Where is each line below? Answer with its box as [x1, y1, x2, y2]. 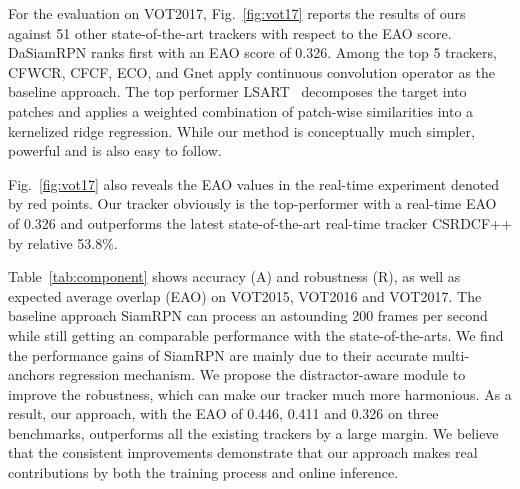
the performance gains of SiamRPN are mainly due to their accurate [8, 344, 428, 365]
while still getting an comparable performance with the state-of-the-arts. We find [8, 324, 504, 345]
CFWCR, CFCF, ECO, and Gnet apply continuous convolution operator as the [8, 61, 496, 82]
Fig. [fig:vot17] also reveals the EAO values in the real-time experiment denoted [8, 173, 500, 194]
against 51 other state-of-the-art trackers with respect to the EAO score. [8, 22, 452, 43]
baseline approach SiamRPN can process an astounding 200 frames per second [8, 305, 488, 326]
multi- [432, 344, 470, 365]
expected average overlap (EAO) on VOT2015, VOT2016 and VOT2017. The [8, 285, 482, 306]
